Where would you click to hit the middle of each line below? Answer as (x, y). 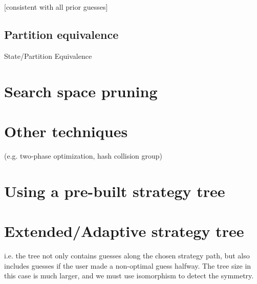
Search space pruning (81, 91)
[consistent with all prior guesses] (56, 7)
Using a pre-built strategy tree (115, 191)
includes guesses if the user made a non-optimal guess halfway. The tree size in (128, 265)
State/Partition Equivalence (48, 56)
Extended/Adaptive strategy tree (124, 231)
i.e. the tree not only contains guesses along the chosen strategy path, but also (127, 255)
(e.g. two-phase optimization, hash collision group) (83, 155)
